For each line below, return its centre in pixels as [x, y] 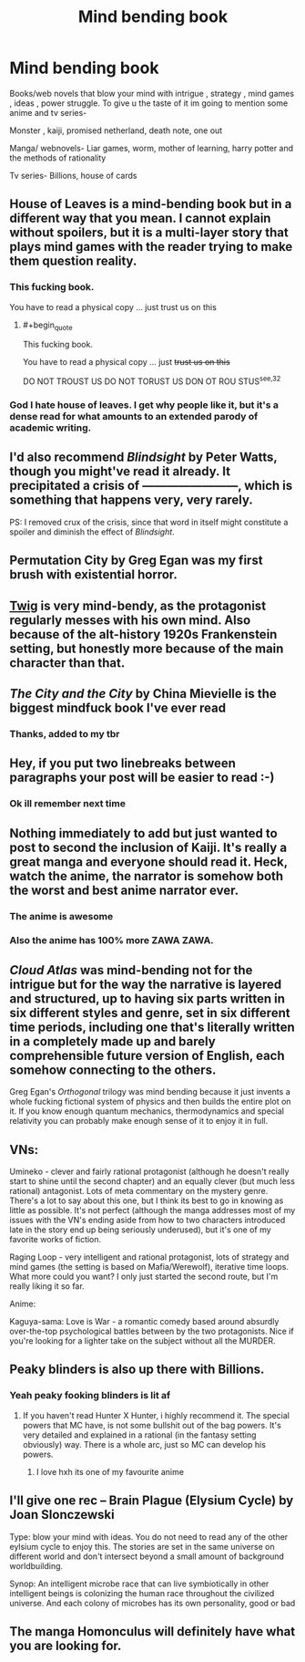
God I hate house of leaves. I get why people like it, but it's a [144, 405]
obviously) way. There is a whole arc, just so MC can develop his [144, 1444]
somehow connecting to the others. [113, 1070]
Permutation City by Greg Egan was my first [136, 561]
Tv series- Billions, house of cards [73, 175]
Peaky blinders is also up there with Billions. [137, 1370]
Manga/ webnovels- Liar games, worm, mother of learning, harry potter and [152, 148]
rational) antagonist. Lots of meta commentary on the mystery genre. [139, 1191]
